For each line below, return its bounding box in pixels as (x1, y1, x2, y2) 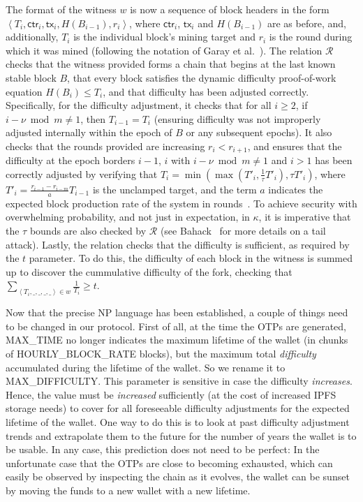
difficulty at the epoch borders (6, 153, 135, 168)
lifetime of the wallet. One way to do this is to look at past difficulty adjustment (6, 414, 350, 429)
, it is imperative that (258, 209, 351, 224)
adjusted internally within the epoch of (6, 125, 172, 140)
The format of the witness (6, 2, 117, 16)
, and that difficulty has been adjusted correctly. (103, 84, 309, 98)
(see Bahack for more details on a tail (160, 223, 326, 237)
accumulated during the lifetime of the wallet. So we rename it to (6, 360, 286, 374)
